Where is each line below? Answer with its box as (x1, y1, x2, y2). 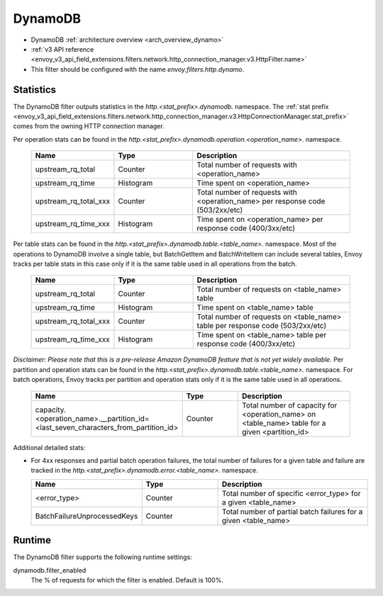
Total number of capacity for (242, 400, 338, 410)
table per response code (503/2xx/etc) (196, 321, 327, 331)
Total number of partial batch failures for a (221, 507, 363, 517)
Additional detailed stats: (13, 443, 86, 451)
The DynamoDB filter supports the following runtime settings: (13, 553, 193, 561)
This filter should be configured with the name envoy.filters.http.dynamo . (30, 64, 245, 74)
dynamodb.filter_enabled (13, 566, 87, 574)
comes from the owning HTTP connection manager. (13, 122, 165, 130)
